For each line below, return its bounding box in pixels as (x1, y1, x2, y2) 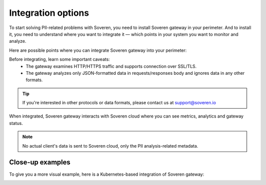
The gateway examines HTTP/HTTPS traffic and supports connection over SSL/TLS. (26, 63, 197, 69)
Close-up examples (9, 158, 71, 167)
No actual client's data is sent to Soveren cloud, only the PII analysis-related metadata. (22, 143, 199, 149)
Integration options (9, 7, 89, 18)
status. (9, 120, 23, 126)
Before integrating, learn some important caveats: (9, 57, 110, 62)
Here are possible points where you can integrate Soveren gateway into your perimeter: (9, 47, 187, 53)
